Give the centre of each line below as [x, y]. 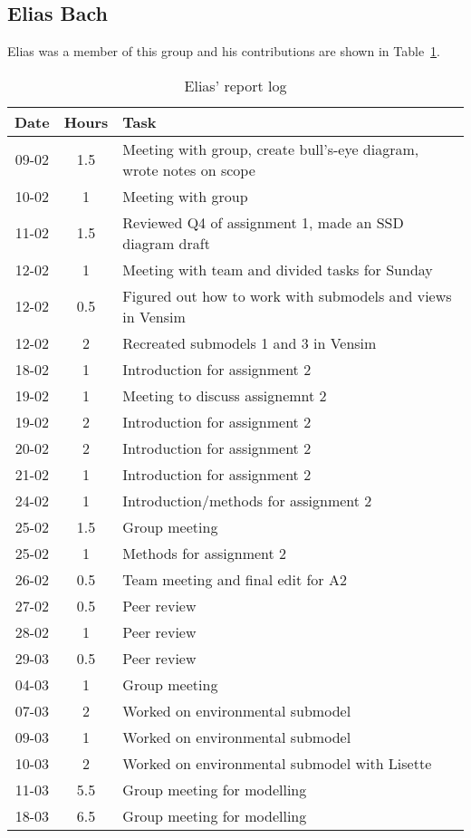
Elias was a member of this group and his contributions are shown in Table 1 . [224, 51]
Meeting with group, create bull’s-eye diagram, [271, 149]
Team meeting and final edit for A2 [235, 579]
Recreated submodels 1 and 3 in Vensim [250, 342]
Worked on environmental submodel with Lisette [277, 763]
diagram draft [166, 243]
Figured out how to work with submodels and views [287, 295]
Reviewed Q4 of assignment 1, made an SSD [263, 222]
